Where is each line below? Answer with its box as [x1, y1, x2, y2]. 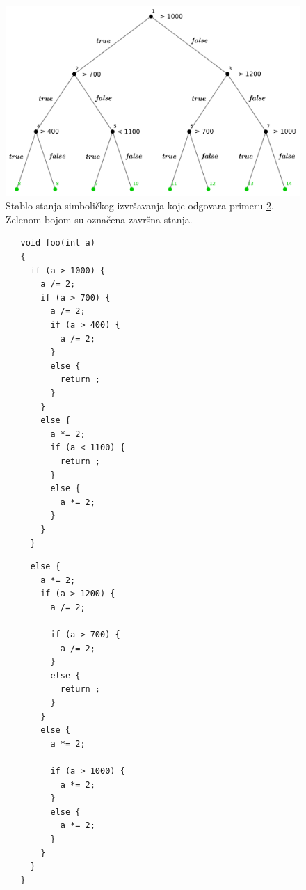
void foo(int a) [20, 238, 95, 248]
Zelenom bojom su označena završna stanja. [6, 212, 193, 226]
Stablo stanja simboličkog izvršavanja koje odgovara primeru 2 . [6, 198, 274, 213]
